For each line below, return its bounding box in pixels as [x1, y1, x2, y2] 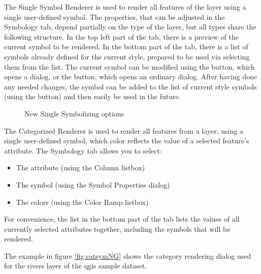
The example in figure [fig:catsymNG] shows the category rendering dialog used [4, 250, 251, 261]
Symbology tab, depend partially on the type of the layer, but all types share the [4, 21, 256, 32]
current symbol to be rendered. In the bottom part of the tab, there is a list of [4, 41, 248, 52]
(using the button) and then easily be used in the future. [4, 91, 181, 102]
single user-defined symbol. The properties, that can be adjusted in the [4, 11, 225, 22]
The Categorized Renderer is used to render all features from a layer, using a [4, 125, 243, 136]
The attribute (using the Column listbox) [16, 162, 145, 173]
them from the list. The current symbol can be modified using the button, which [4, 61, 255, 72]
